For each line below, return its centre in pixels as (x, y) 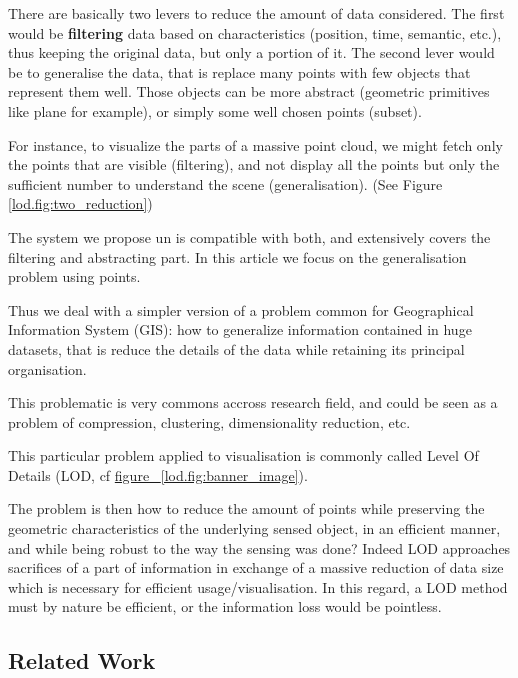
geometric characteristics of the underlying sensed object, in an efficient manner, (254, 528)
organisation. (47, 368)
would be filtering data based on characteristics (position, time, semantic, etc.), (255, 32)
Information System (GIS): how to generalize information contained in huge (240, 329)
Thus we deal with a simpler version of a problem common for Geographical (241, 309)
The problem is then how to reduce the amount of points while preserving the (246, 508)
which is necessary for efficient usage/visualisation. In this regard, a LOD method (258, 586)
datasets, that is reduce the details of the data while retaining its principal (236, 348)
